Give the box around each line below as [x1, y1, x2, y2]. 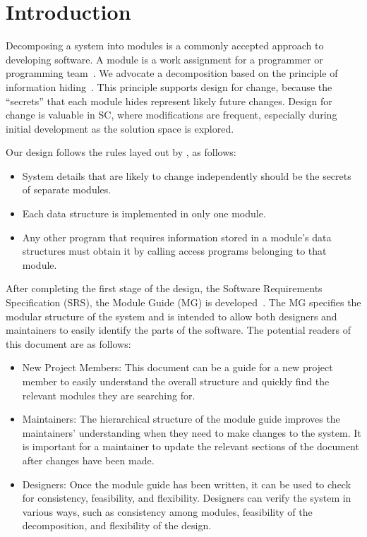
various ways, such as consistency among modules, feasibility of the [22, 504, 313, 519]
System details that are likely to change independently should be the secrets [22, 168, 351, 183]
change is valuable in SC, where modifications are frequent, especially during [6, 107, 337, 122]
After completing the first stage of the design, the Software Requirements [6, 281, 323, 296]
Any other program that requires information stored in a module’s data [22, 229, 332, 244]
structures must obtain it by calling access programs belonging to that [22, 243, 327, 258]
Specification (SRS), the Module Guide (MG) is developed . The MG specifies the [6, 295, 361, 310]
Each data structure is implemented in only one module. [22, 206, 266, 221]
